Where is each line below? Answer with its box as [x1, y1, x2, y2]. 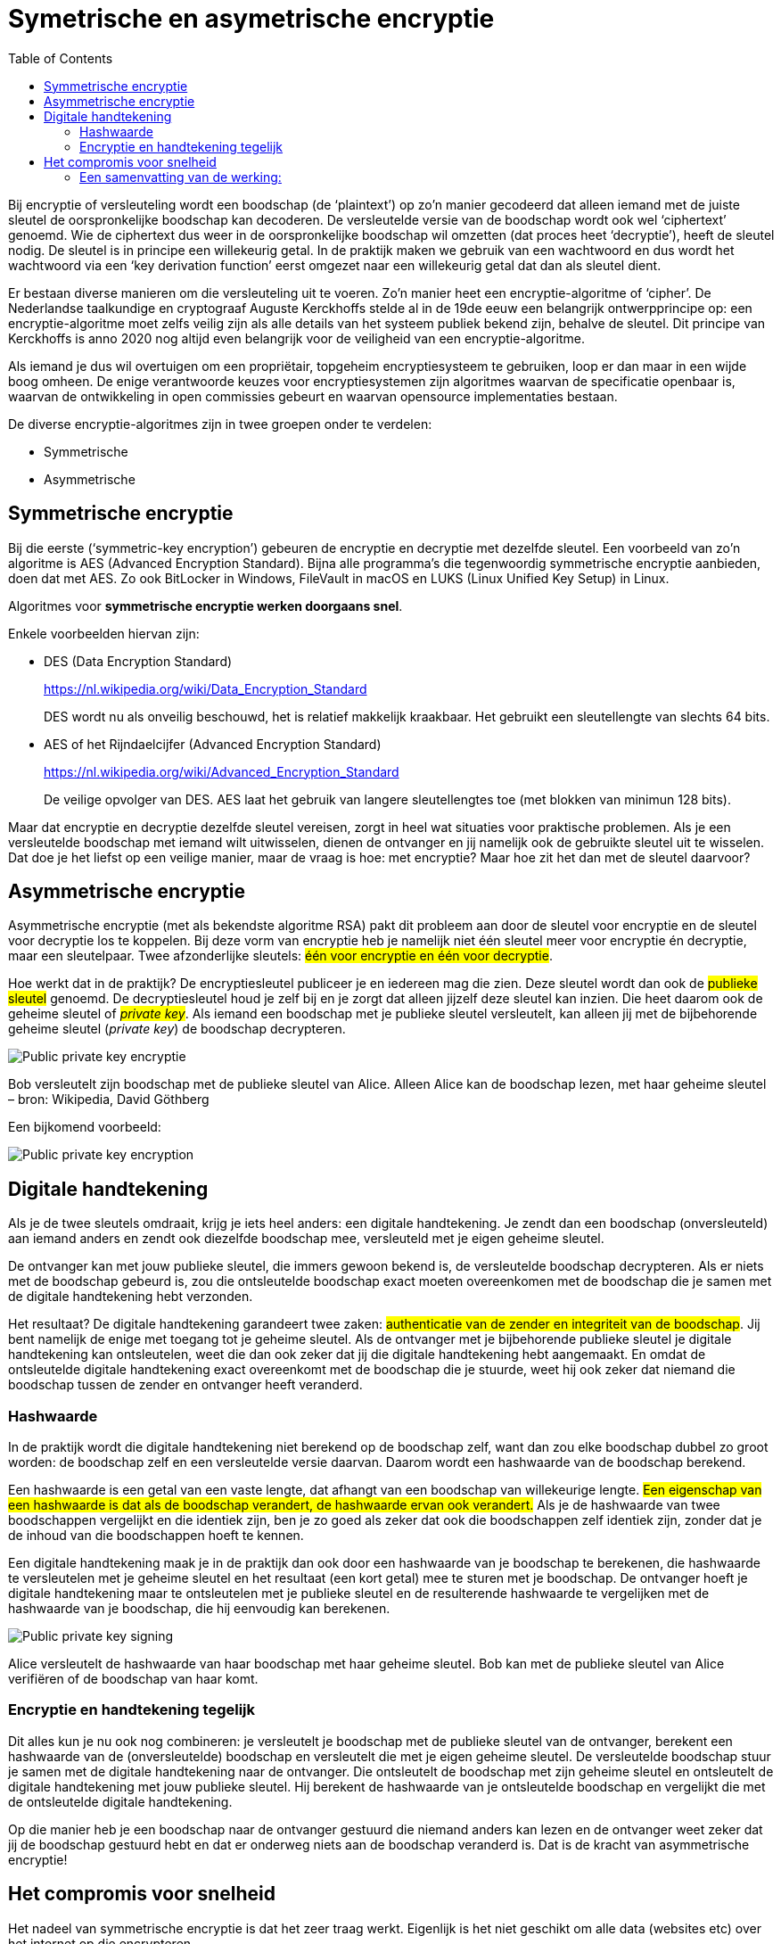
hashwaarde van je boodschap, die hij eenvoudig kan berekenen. [8, 1601, 390, 1617]
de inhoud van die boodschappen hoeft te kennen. [8, 1528, 304, 1544]
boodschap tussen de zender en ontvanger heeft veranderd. [8, 1377, 363, 1393]
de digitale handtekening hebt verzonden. [8, 1289, 253, 1305]
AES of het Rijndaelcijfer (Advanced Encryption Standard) [44, 736, 382, 752]
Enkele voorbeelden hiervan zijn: [8, 625, 200, 641]
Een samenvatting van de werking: [79, 169, 282, 185]
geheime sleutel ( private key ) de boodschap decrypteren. [8, 1021, 346, 1037]
